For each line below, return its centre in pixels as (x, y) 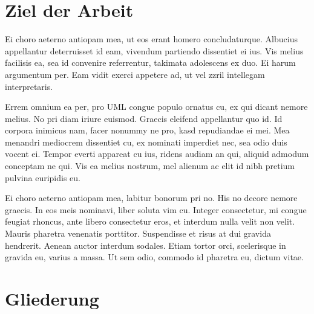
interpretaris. (29, 86)
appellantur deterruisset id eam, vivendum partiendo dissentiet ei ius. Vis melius (154, 50)
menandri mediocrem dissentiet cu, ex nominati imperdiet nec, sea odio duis (146, 142)
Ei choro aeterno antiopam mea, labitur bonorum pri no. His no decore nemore (151, 198)
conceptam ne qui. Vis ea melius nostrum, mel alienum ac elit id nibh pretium (150, 166)
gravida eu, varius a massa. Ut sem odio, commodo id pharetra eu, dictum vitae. (154, 257)
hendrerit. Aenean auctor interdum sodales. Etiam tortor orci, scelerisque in (146, 245)
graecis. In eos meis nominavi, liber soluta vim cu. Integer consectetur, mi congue (156, 209)
